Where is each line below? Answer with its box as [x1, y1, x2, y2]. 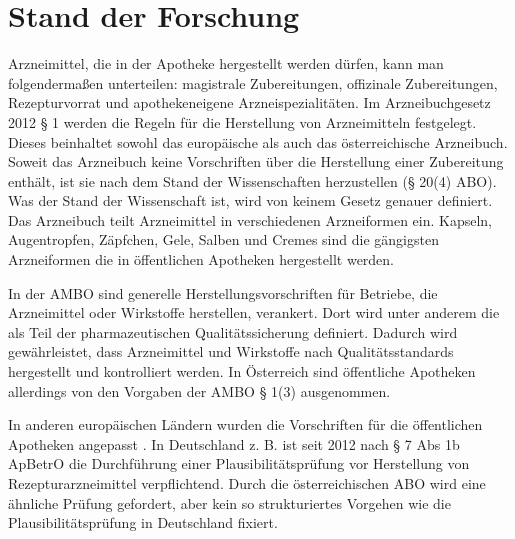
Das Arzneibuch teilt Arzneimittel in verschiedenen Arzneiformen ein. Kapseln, [8, 209, 493, 230]
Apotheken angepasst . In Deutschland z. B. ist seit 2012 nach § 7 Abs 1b [8, 433, 460, 454]
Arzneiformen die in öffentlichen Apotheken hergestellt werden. [8, 249, 395, 270]
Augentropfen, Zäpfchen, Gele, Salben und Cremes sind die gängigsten [8, 229, 439, 250]
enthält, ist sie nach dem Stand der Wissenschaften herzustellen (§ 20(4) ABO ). [8, 170, 497, 191]
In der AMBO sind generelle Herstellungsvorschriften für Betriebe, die [8, 282, 438, 303]
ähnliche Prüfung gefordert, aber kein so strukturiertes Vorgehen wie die [8, 492, 451, 513]
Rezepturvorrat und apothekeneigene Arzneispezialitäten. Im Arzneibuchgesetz [8, 92, 491, 113]
